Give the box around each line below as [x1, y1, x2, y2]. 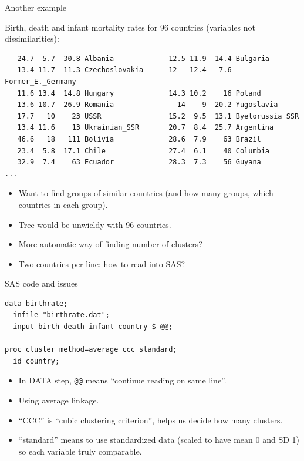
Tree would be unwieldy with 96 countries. [18, 218, 171, 230]
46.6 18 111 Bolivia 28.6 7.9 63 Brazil [17, 134, 261, 143]
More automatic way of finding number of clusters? [18, 238, 202, 250]
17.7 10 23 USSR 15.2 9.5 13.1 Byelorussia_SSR [17, 112, 299, 120]
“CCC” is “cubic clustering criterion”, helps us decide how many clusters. [18, 413, 283, 426]
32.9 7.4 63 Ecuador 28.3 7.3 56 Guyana [17, 158, 261, 167]
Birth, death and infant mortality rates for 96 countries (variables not [5, 21, 255, 33]
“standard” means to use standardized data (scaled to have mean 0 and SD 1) [18, 433, 299, 446]
